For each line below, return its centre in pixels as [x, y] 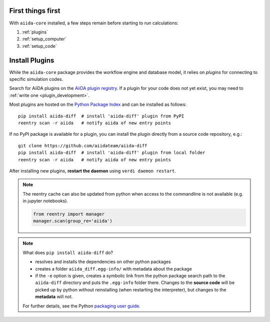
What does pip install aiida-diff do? [68, 253]
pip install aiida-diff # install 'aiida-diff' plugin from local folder [112, 153]
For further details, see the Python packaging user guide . [81, 306]
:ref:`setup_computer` [44, 39]
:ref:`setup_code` [39, 46]
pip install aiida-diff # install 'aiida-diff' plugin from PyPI [101, 116]
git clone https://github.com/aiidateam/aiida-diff [83, 146]
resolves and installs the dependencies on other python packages [103, 262]
